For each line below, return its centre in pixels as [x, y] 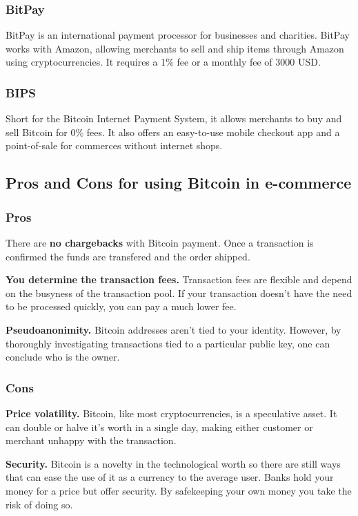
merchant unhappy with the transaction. [91, 440]
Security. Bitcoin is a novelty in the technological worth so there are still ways [173, 463]
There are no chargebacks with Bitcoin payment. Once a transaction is [160, 242]
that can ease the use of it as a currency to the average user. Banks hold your [170, 477]
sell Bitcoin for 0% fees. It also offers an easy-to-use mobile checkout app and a [173, 132]
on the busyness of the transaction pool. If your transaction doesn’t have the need [179, 293]
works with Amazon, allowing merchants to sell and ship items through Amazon [175, 48]
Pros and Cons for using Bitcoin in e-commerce [179, 183]
